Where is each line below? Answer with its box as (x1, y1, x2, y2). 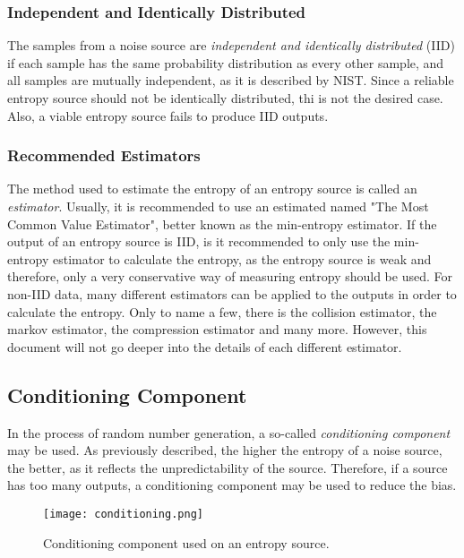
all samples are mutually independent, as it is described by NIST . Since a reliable (7, 71, 454, 90)
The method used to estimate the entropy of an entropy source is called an (7, 179, 417, 198)
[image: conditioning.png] (43, 507, 203, 520)
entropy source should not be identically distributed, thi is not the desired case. (7, 89, 443, 107)
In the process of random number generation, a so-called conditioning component (7, 423, 451, 442)
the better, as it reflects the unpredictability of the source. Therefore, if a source (7, 458, 448, 476)
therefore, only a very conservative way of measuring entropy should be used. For (7, 267, 452, 286)
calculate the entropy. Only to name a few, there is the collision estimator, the (7, 302, 437, 321)
